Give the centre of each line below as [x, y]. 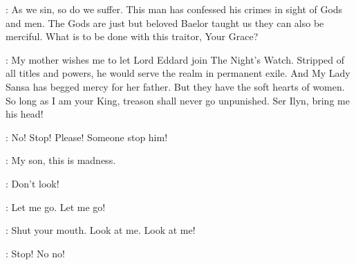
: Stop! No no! [35, 253]
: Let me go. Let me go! [56, 207]
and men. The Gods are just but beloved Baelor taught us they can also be [165, 22]
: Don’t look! [32, 183]
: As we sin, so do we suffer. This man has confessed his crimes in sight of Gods [174, 9]
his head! [25, 114]
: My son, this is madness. [61, 160]
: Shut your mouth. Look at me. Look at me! [101, 230]
